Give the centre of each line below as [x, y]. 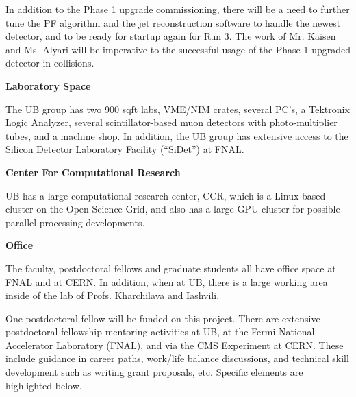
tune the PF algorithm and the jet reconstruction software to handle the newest [173, 22]
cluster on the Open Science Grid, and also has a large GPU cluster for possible [173, 209]
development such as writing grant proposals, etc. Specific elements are [154, 372]
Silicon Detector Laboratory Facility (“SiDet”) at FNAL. [125, 149]
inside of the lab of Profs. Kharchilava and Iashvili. [113, 295]
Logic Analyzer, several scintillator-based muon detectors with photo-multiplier [171, 122]
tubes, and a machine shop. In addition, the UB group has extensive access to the [177, 135]
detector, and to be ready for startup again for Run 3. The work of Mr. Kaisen [171, 36]
